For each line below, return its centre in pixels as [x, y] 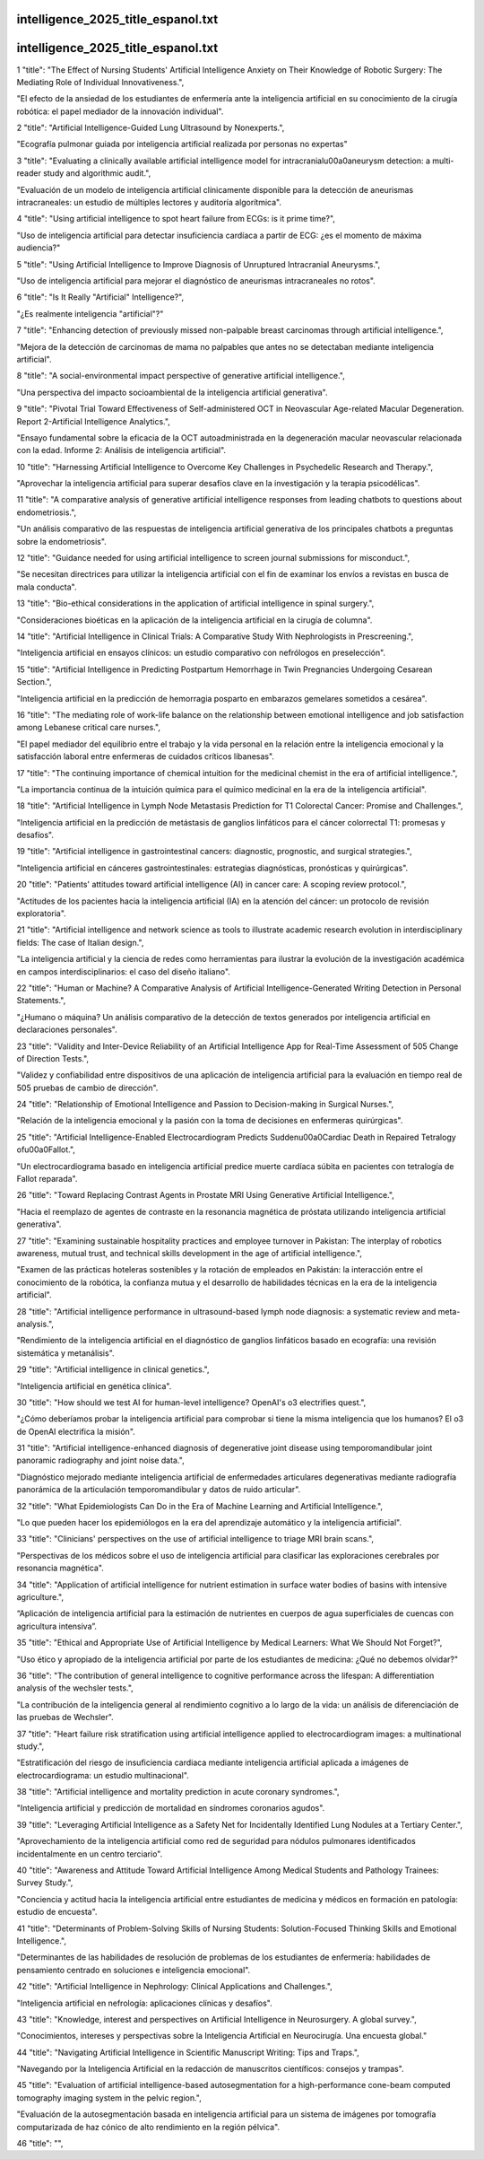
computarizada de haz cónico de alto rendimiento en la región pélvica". [148, 2127]
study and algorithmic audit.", [97, 173]
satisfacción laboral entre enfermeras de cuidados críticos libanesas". [146, 756]
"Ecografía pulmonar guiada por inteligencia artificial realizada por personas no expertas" [182, 144]
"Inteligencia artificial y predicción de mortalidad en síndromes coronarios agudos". [171, 1808]
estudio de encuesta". [57, 1912]
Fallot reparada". [47, 1179]
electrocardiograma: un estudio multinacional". [103, 1775]
